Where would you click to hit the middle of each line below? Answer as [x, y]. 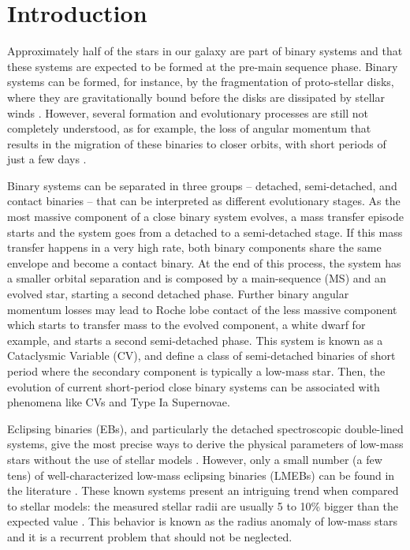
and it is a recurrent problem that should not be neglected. [150, 536]
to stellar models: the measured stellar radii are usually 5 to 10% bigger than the [203, 505]
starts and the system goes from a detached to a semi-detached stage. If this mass [205, 232]
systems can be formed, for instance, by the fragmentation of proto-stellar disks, [201, 82]
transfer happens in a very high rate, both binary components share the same [194, 247]
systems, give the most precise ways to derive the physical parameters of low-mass [205, 444]
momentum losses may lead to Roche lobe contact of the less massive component [202, 309]
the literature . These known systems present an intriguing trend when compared [203, 490]
